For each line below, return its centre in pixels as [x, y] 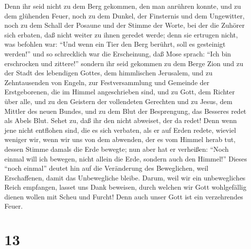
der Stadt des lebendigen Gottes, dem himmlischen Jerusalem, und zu [108, 73]
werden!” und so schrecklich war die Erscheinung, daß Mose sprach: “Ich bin [118, 53]
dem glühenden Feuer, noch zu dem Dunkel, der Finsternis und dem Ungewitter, [125, 15]
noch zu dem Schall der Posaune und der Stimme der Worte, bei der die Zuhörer [125, 25]
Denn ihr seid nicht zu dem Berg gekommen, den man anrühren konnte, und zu [123, 6]
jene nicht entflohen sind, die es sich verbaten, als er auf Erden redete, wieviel [120, 130]
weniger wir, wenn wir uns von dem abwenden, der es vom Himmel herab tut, [120, 139]
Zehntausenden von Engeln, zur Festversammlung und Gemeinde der [107, 82]
